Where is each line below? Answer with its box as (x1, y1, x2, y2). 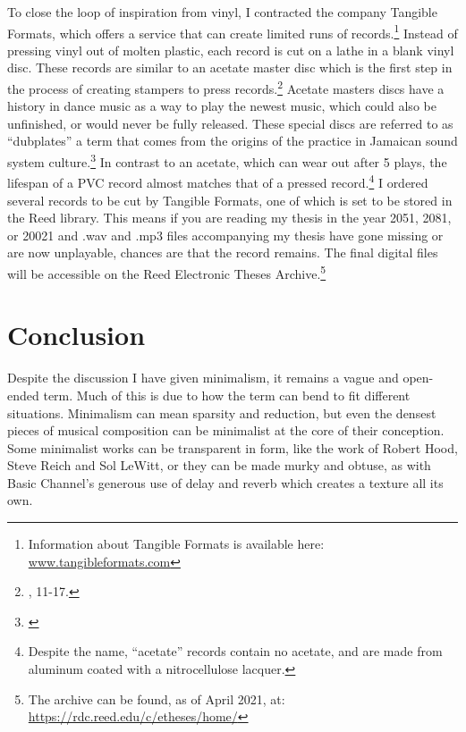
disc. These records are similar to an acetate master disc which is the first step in (7, 58, 453, 77)
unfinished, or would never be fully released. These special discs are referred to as (7, 114, 453, 132)
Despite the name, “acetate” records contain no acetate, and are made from (28, 642, 443, 660)
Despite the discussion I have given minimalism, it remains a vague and (7, 368, 399, 387)
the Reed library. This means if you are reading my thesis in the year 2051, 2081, (7, 208, 452, 227)
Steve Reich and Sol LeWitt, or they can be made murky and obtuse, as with (7, 456, 431, 475)
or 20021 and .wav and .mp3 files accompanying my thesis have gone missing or (7, 225, 444, 244)
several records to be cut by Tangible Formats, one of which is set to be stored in (7, 190, 453, 209)
